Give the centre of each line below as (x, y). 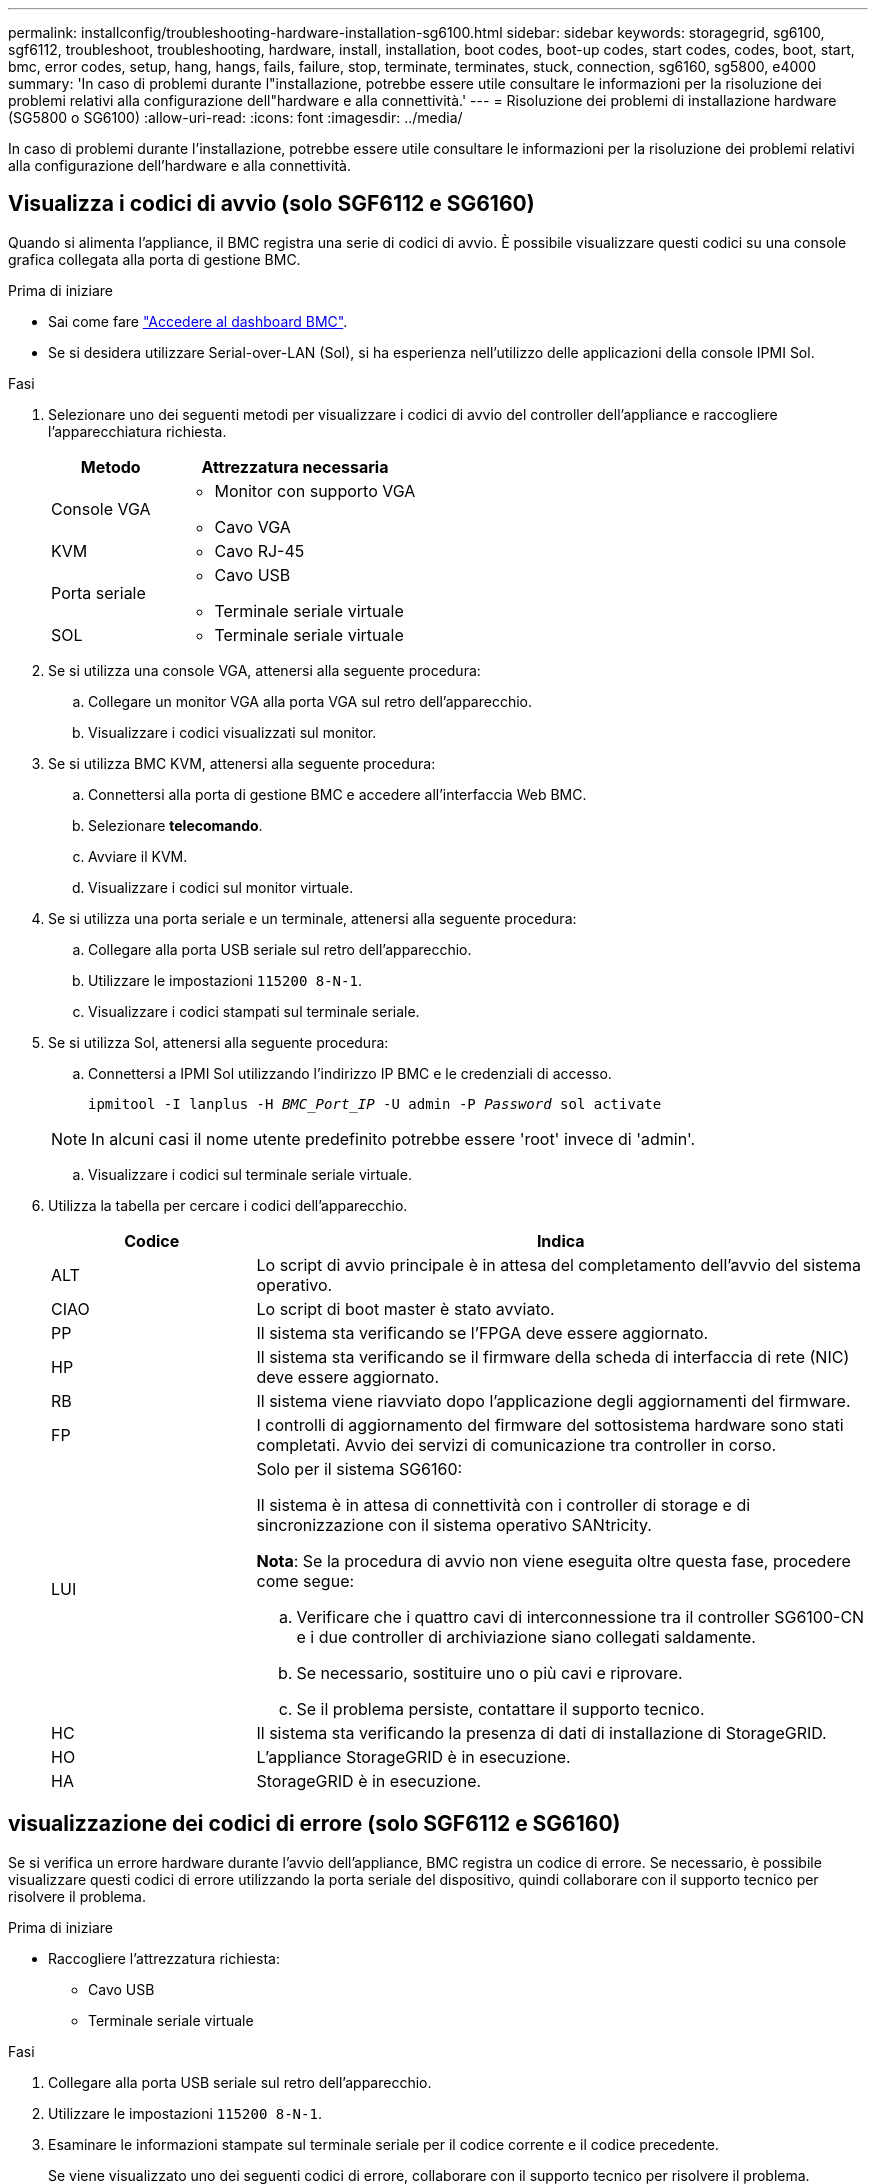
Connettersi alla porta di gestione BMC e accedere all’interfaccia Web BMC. (337, 794)
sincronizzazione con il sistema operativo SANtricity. (454, 1524)
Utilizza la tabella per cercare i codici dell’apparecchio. (228, 1205)
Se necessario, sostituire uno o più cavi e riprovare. (489, 1672)
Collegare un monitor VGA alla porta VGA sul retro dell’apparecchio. (310, 701)
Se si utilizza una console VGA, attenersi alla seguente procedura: (264, 670)
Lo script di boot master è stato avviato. (405, 1308)
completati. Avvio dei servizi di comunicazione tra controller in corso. (516, 1444)
